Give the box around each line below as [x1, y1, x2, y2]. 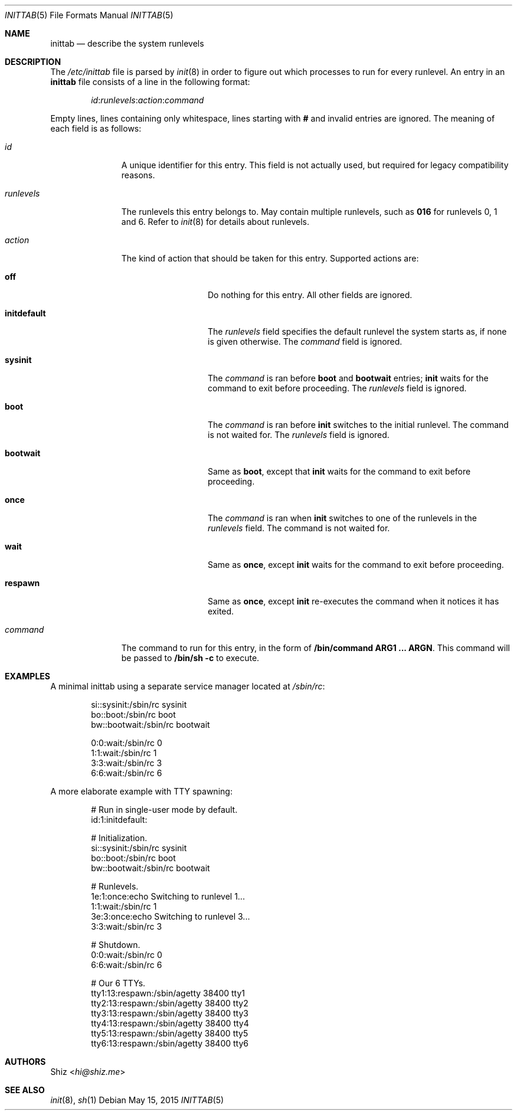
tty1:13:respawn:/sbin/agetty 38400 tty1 [91, 988, 246, 998]
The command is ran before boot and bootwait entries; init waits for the [208, 373, 489, 383]
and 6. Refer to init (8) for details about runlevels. [121, 217, 310, 227]
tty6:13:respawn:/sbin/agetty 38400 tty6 [91, 1038, 249, 1048]
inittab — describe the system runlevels [50, 38, 204, 48]
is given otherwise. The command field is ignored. [208, 336, 403, 346]
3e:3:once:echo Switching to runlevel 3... [91, 911, 250, 921]
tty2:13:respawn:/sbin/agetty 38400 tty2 [91, 998, 248, 1008]
